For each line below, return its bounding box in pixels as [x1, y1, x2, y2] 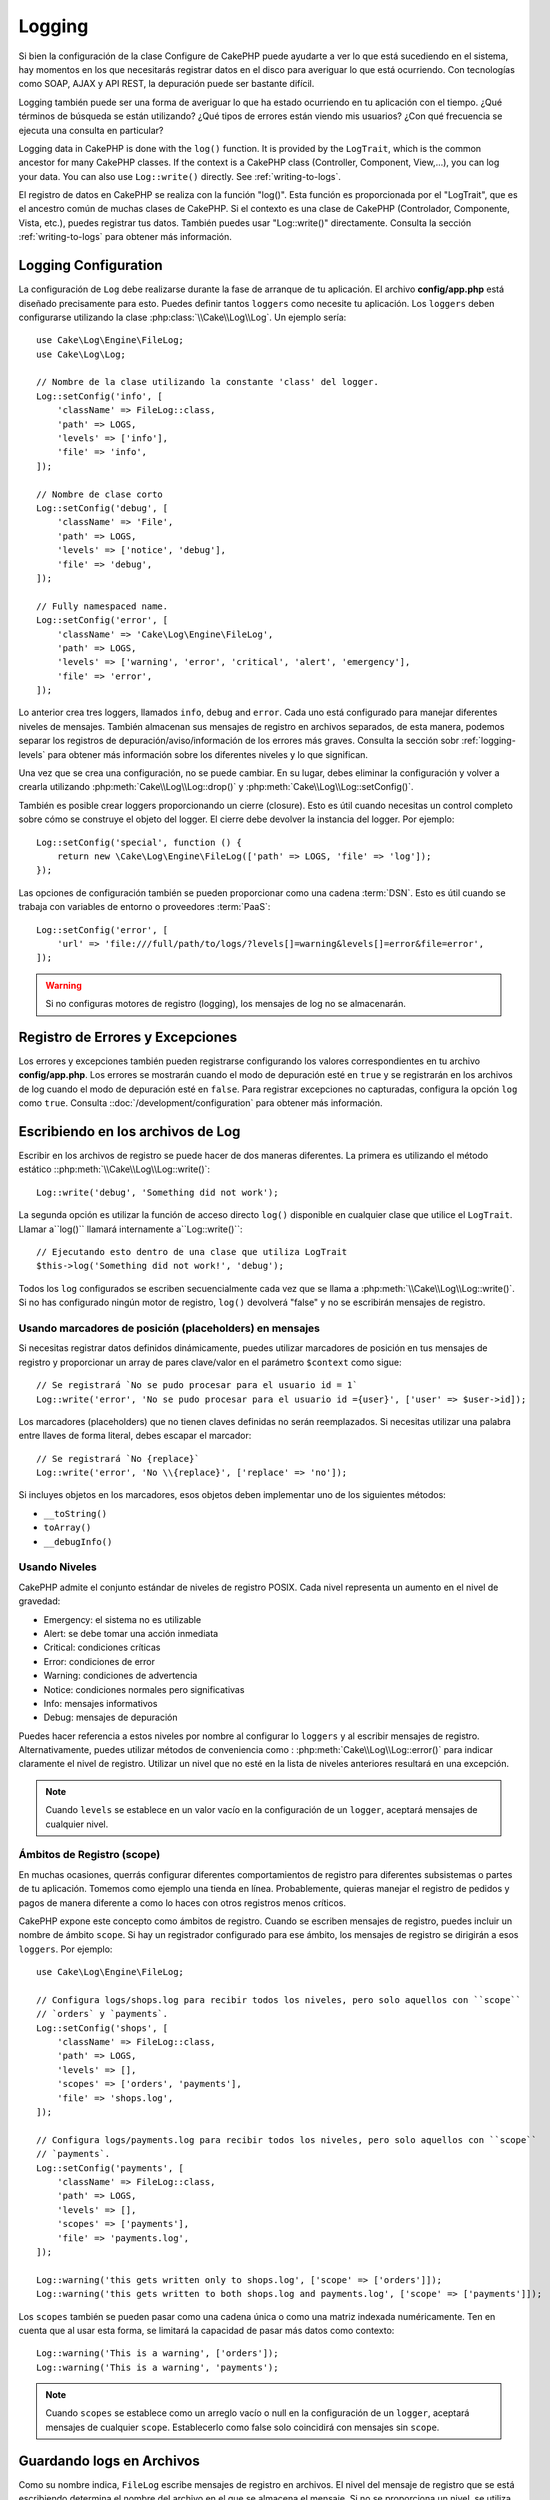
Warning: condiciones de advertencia [43, 1670, 198, 1682]
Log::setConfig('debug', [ [36, 503, 169, 514]
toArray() [43, 1522, 92, 1534]
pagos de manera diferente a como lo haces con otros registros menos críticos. [18, 1896, 347, 1909]
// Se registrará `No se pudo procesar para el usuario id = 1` [36, 1380, 359, 1391]
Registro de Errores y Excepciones [18, 1028, 238, 1045]
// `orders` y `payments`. [36, 2008, 169, 2020]
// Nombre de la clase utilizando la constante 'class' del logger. [36, 376, 379, 388]
